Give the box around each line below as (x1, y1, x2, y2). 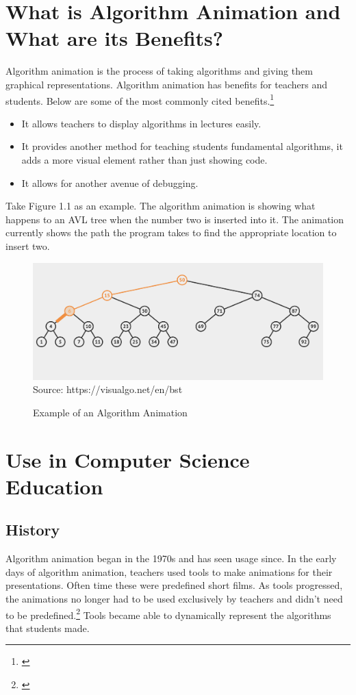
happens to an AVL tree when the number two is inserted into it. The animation (5, 212, 344, 226)
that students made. (5, 620, 90, 635)
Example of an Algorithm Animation (33, 405, 188, 419)
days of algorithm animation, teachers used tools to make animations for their (5, 564, 333, 579)
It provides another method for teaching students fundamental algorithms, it (21, 139, 343, 153)
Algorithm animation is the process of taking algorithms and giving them (5, 64, 313, 78)
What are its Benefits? (5, 24, 223, 52)
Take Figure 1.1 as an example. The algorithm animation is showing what (5, 199, 316, 213)
